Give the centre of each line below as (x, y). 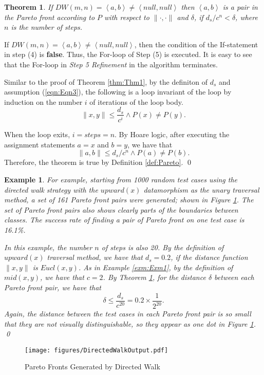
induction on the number (43, 101)
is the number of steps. (47, 27)
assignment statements (40, 144)
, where (247, 17)
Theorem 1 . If (29, 7)
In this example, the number (48, 247)
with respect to (127, 17)
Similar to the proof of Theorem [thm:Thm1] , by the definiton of (106, 81)
